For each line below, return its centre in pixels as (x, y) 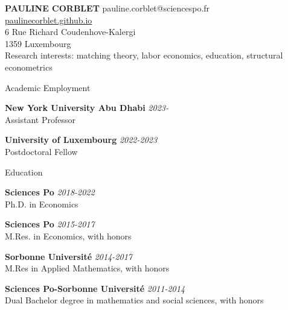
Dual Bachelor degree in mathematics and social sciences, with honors (134, 300)
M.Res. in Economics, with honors (68, 236)
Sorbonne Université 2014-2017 (69, 256)
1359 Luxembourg (38, 43)
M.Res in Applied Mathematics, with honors (87, 268)
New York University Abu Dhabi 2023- (87, 108)
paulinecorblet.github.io (49, 20)
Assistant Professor (40, 119)
